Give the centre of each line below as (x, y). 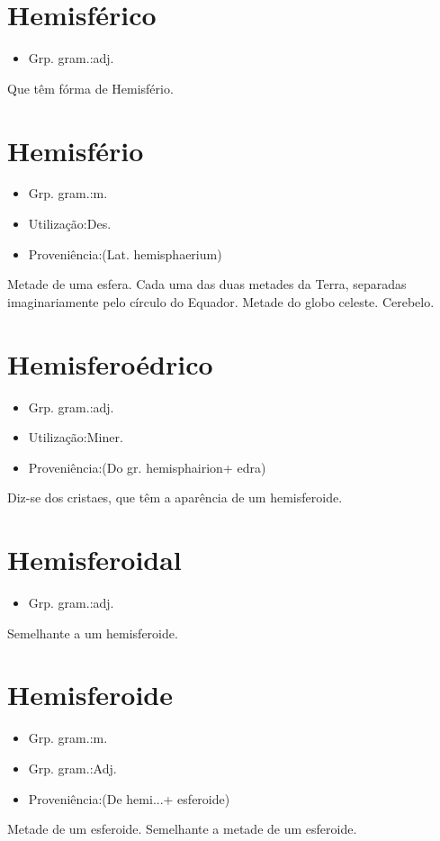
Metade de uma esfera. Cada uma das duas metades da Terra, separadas (207, 284)
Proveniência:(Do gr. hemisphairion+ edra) (147, 467)
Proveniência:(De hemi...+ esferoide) (129, 798)
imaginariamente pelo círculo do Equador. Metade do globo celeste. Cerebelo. (221, 301)
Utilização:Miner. (76, 437)
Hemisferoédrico (110, 363)
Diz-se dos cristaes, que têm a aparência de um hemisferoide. (175, 497)
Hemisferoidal (94, 560)
